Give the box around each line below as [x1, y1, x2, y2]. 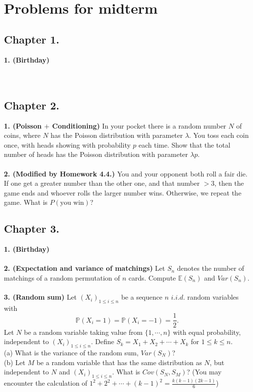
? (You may [186, 367, 222, 377]
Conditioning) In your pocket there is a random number [52, 120, 227, 131]
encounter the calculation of [4, 378, 88, 388]
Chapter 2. [4, 97, 60, 112]
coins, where [4, 130, 41, 140]
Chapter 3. [4, 221, 60, 236]
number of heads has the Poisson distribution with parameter [4, 149, 188, 159]
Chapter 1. [4, 31, 60, 46]
